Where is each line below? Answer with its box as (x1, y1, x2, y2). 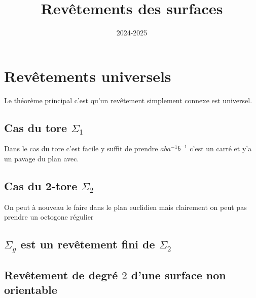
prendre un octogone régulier (4, 211, 94, 222)
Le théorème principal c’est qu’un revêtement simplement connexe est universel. (4, 95, 252, 105)
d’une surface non (131, 267, 226, 282)
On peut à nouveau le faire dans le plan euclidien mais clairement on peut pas (4, 201, 247, 212)
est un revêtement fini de (20, 236, 155, 252)
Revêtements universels (4, 65, 171, 86)
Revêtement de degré (4, 267, 118, 282)
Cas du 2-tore (4, 178, 78, 194)
